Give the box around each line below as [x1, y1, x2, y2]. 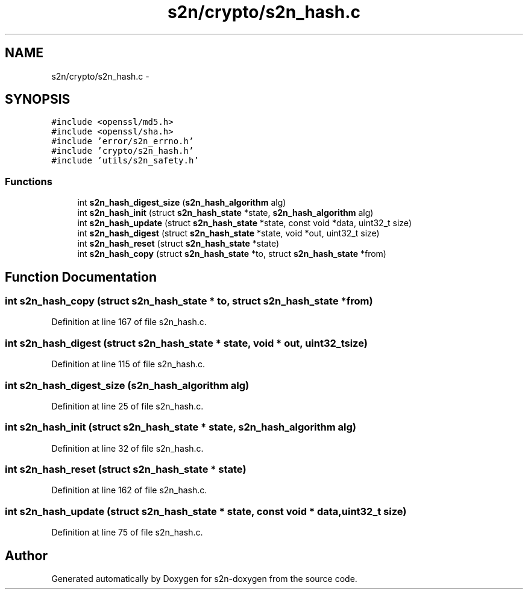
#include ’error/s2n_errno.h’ [51, 136, 194, 147]
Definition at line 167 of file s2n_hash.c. [51, 317, 207, 327]
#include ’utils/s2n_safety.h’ [51, 156, 199, 166]
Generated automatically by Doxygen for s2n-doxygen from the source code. [51, 573, 357, 584]
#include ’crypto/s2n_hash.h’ [51, 146, 194, 156]
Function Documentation [5, 269, 157, 285]
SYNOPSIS [5, 92, 71, 107]
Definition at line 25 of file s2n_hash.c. [51, 400, 204, 411]
